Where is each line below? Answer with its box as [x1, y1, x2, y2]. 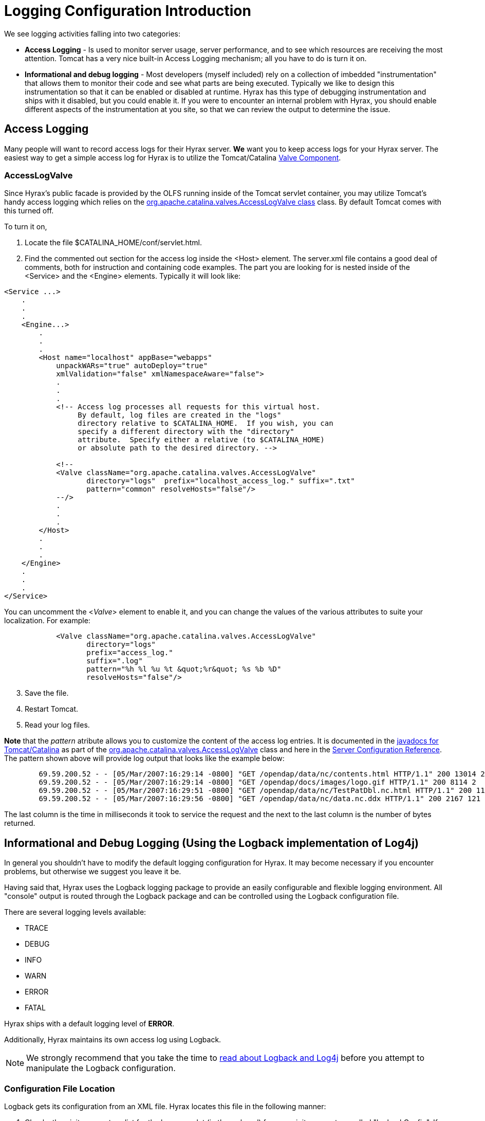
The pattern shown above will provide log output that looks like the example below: [4, 754, 285, 763]
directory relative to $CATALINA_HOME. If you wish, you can [78, 419, 333, 428]
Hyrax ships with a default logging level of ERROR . [4, 1019, 175, 1028]
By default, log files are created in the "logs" [78, 411, 282, 420]
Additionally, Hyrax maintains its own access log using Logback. [4, 1035, 221, 1044]
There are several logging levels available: [4, 908, 146, 917]
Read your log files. [25, 720, 90, 730]
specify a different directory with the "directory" [78, 427, 294, 436]
